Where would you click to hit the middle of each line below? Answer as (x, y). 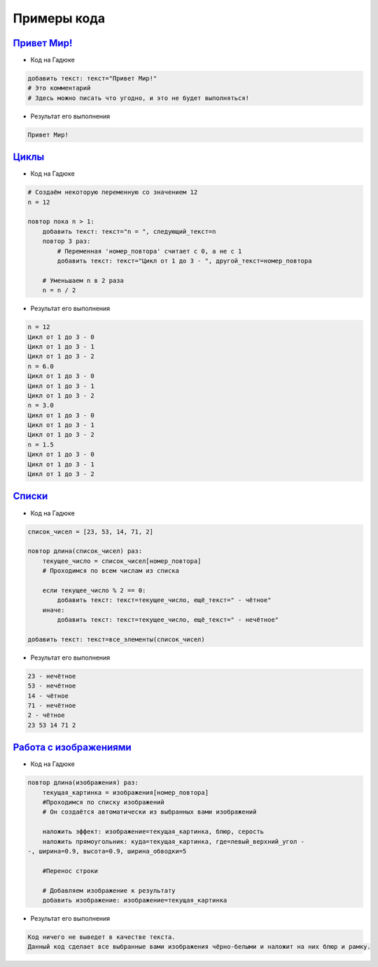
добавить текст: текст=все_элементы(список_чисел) (117, 639)
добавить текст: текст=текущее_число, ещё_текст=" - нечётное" (168, 620)
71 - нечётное (52, 705)
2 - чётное (46, 715)
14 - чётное (48, 696)
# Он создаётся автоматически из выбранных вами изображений (149, 812)
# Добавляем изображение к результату (109, 890)
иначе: (54, 610)
